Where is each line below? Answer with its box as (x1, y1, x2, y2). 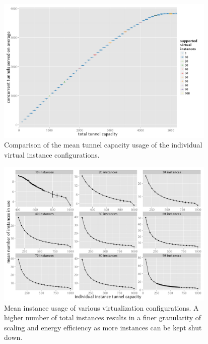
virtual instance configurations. (4, 149, 100, 160)
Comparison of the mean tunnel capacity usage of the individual (4, 139, 202, 150)
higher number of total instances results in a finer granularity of (4, 312, 201, 323)
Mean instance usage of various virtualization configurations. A (4, 302, 199, 313)
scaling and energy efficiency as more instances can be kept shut (4, 322, 202, 332)
